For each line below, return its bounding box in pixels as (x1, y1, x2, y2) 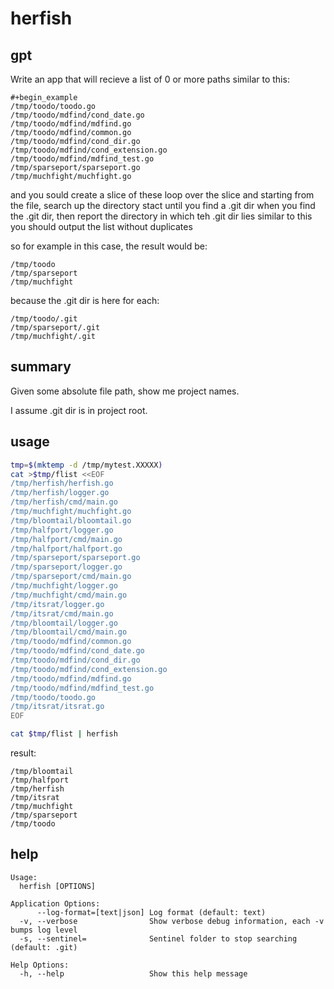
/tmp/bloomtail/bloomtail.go (10, 515, 132, 526)
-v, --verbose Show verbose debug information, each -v (19, 916, 325, 926)
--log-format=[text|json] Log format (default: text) (36, 907, 267, 917)
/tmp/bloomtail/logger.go (10, 618, 118, 628)
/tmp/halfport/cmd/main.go (10, 534, 123, 544)
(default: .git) (10, 942, 78, 952)
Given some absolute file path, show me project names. (10, 385, 240, 397)
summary (10, 358, 72, 376)
